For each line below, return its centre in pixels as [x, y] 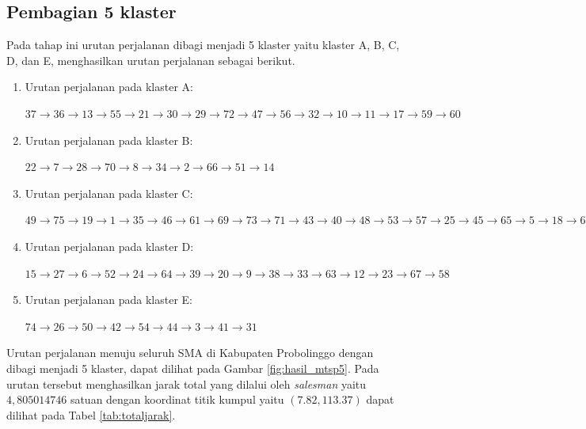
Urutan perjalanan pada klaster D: [109, 246]
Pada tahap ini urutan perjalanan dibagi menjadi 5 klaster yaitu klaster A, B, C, [203, 45]
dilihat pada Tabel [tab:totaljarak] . [91, 414]
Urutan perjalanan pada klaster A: [109, 87]
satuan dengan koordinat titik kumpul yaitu [177, 399]
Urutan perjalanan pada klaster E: [109, 300]
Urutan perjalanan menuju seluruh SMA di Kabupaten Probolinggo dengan [190, 353]
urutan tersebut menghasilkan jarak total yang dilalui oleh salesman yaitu [186, 383]
